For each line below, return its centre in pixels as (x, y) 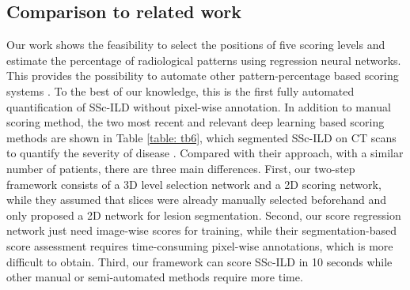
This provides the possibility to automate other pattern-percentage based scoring (203, 75)
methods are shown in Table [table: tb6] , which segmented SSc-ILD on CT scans (201, 137)
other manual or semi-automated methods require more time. (155, 277)
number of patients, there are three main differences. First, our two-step (181, 168)
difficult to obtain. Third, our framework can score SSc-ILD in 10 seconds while (199, 261)
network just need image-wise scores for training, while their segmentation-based (201, 230)
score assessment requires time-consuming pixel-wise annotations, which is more (200, 245)
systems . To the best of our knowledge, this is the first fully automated (180, 90)
